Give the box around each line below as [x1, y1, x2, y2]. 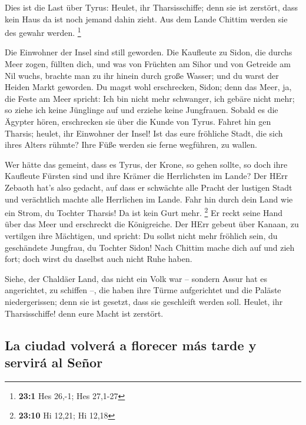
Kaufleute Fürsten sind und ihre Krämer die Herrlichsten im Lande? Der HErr [5, 170, 288, 182]
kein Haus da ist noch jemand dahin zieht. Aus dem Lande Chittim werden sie [5, 12, 288, 25]
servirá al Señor [5, 353, 103, 371]
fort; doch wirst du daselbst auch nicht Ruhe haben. [5, 253, 192, 265]
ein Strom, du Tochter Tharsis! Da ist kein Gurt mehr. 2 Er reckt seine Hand [5, 205, 283, 218]
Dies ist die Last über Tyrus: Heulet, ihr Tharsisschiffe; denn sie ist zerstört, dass [5, 1, 298, 13]
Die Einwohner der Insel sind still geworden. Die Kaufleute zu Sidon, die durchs [5, 46, 292, 58]
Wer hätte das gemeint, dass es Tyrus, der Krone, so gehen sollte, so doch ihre [5, 158, 288, 170]
